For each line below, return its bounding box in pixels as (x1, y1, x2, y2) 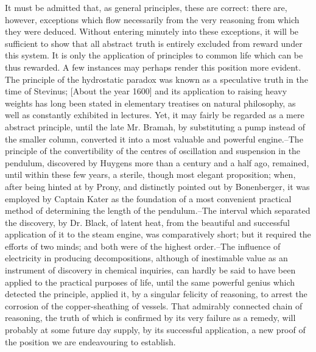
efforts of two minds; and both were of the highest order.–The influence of (5, 239, 281, 252)
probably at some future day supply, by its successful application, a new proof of (5, 323, 306, 336)
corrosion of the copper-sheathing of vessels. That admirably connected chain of (5, 299, 303, 312)
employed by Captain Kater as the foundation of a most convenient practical (5, 192, 292, 205)
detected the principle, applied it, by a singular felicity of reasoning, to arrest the (5, 287, 307, 300)
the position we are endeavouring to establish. (5, 335, 176, 348)
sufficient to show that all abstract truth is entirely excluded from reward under (5, 37, 303, 49)
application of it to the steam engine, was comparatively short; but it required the (5, 228, 311, 241)
